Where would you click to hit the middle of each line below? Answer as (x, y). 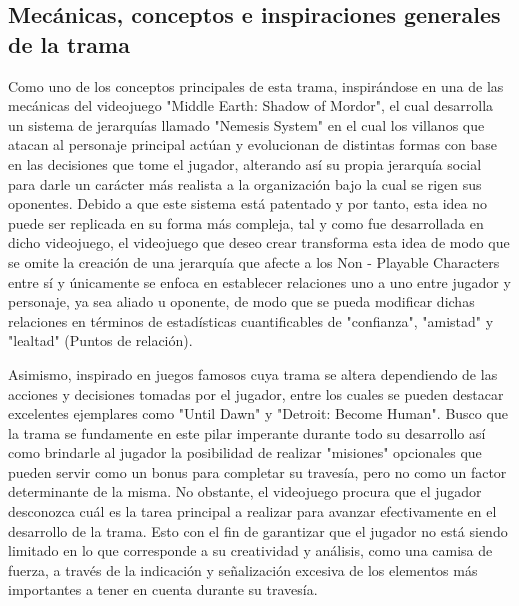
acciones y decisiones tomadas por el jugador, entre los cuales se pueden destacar (256, 393)
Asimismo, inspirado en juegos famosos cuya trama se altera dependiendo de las (253, 373)
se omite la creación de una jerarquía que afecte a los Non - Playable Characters (254, 261)
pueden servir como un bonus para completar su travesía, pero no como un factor (257, 471)
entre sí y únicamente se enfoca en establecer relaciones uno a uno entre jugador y (259, 281)
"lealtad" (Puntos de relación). (100, 340)
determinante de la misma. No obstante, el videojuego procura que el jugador (245, 491)
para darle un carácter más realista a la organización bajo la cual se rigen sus (245, 183)
